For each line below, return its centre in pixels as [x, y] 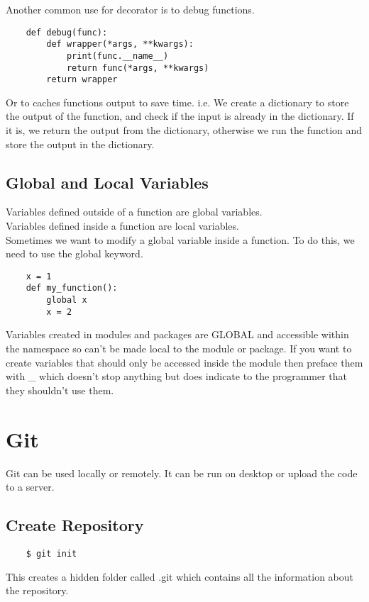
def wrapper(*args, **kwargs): [120, 44]
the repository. [37, 590]
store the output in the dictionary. [80, 144]
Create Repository [75, 525]
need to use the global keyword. [75, 253]
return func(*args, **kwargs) [138, 68]
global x [67, 300]
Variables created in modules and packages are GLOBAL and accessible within [177, 334]
